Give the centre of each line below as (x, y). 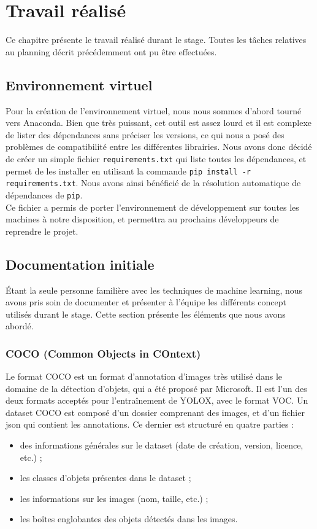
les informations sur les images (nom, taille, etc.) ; (114, 498)
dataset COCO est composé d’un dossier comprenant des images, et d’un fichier (155, 412)
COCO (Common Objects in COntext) (103, 353)
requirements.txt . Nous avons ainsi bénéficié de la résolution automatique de (153, 183)
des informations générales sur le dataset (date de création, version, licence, (162, 445)
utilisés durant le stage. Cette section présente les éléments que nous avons (146, 314)
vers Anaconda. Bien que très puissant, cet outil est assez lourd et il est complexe (159, 123)
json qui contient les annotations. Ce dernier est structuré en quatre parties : (150, 424)
